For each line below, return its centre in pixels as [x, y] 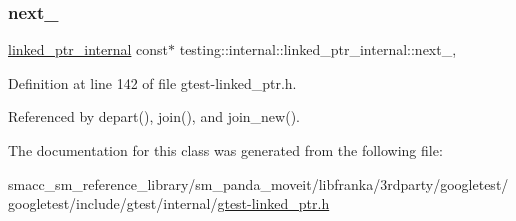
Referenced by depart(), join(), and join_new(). [154, 116]
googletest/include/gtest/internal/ [113, 203]
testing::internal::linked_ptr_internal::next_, [318, 49]
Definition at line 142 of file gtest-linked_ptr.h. [152, 82]
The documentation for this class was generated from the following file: [225, 150]
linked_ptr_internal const [88, 49]
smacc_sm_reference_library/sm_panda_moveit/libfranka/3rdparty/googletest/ [258, 183]
